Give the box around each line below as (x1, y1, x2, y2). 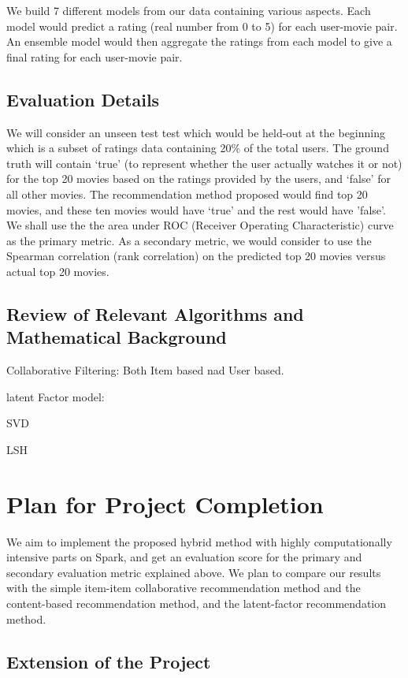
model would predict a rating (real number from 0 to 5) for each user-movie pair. (6, 17, 398, 34)
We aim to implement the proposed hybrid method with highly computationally (6, 533, 392, 549)
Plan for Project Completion (6, 487, 324, 520)
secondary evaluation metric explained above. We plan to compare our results (6, 564, 381, 580)
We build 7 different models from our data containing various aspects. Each (6, 2, 371, 18)
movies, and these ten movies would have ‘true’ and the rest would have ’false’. (6, 201, 386, 218)
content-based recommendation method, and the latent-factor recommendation (6, 594, 387, 611)
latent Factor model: (6, 388, 105, 404)
